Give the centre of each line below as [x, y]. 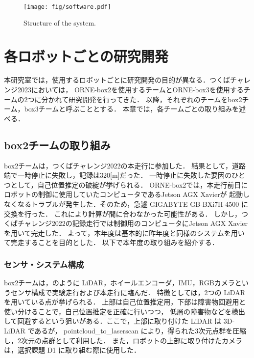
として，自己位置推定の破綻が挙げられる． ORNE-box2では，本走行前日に [129, 184]
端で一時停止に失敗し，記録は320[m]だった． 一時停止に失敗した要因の [118, 175]
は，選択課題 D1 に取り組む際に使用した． [72, 350]
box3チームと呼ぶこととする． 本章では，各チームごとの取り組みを [132, 109]
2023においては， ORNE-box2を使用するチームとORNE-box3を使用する [130, 89]
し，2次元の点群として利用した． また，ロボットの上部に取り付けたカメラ [123, 340]
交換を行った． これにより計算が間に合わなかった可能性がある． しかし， [123, 213]
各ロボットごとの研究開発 [86, 56]
